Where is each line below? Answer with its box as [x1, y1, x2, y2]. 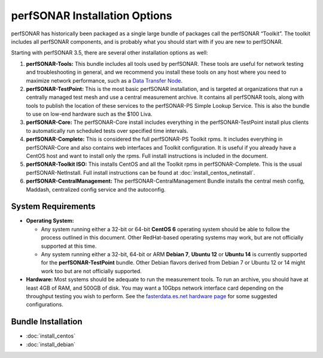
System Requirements [11, 201, 96, 212]
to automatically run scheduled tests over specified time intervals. [26, 127, 188, 134]
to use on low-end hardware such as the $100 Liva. [26, 111, 153, 118]
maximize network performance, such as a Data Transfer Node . [26, 77, 182, 84]
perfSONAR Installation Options [11, 9, 173, 22]
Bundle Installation [11, 317, 83, 327]
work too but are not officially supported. [41, 267, 142, 275]
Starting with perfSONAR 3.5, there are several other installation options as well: [11, 49, 209, 56]
